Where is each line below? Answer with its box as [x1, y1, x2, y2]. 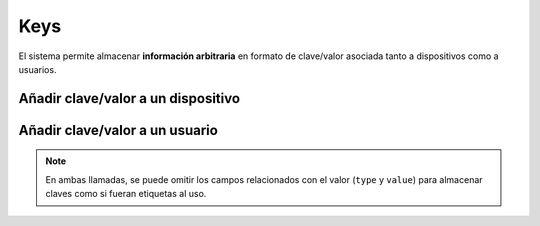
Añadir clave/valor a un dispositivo [18, 90, 240, 107]
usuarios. [18, 63, 57, 75]
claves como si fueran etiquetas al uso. [45, 188, 207, 200]
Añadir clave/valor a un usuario [18, 121, 219, 139]
